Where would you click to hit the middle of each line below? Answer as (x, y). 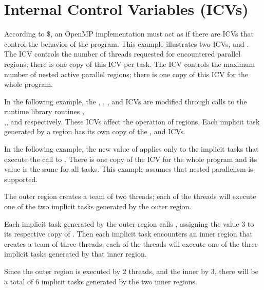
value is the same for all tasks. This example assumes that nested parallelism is (129, 169)
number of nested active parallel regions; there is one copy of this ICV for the (126, 74)
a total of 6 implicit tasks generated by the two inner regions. (101, 281)
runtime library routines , (44, 111)
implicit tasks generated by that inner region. (76, 254)
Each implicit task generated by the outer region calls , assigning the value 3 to (129, 223)
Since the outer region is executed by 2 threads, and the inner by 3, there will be (131, 271)
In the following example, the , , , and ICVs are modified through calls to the (126, 101)
